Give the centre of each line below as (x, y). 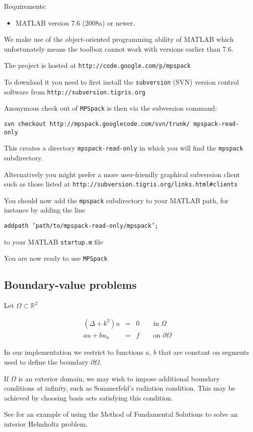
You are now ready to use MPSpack (56, 258)
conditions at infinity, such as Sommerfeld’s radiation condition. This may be (120, 388)
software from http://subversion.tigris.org (75, 91)
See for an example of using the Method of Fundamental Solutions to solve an (121, 414)
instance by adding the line (45, 210)
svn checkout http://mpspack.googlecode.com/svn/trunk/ (97, 124)
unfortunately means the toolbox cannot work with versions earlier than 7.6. (119, 48)
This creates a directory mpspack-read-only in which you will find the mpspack (124, 148)
